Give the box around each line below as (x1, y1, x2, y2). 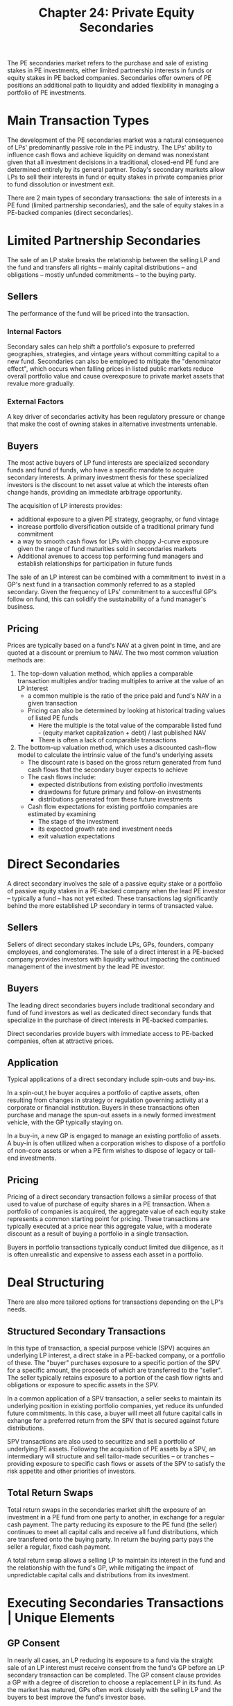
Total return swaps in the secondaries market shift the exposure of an (7, 1505, 206, 1514)
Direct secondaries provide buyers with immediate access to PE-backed (7, 1029, 214, 1037)
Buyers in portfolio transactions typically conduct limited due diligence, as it (7, 1243, 224, 1252)
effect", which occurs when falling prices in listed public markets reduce (7, 365, 214, 373)
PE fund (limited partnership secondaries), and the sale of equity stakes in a (7, 201, 224, 209)
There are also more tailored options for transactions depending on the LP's (7, 1298, 224, 1306)
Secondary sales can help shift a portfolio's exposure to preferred (7, 342, 196, 351)
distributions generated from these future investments (37, 795, 193, 804)
